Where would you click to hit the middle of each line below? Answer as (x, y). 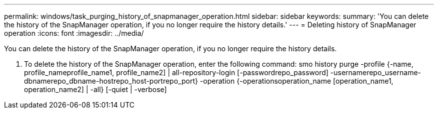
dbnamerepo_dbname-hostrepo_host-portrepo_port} (111, 81)
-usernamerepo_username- (376, 72)
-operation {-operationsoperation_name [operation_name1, (296, 81)
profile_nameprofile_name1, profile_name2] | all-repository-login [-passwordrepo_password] (176, 72)
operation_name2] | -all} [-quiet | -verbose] (95, 89)
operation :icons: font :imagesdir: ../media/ (74, 33)
